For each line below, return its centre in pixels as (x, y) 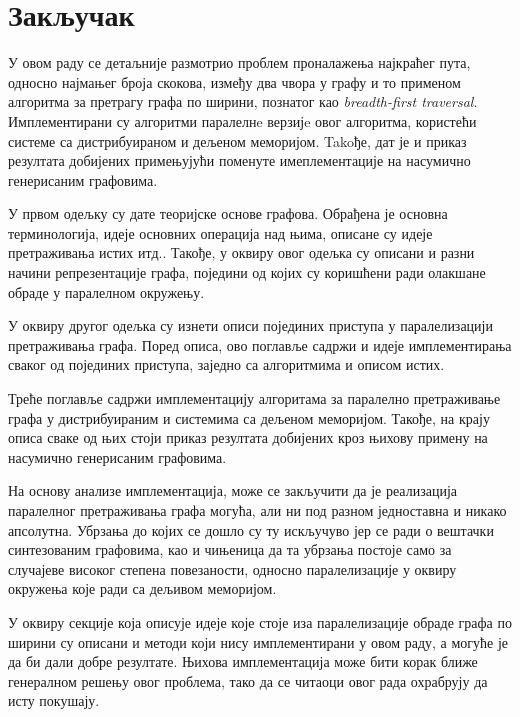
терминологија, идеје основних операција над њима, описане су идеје (220, 232)
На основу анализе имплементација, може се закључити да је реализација (232, 490)
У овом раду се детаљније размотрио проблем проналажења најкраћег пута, (239, 62)
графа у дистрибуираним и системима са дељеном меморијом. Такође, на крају (249, 417)
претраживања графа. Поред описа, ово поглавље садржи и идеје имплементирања (260, 344)
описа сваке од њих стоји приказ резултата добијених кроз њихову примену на (248, 437)
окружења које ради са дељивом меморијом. (142, 588)
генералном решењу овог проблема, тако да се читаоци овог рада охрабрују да (248, 680)
